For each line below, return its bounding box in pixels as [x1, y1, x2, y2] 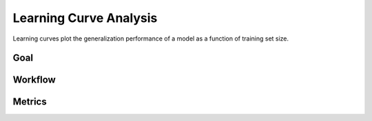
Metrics [12, 96, 48, 108]
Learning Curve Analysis [12, 10, 158, 25]
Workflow [12, 74, 56, 86]
